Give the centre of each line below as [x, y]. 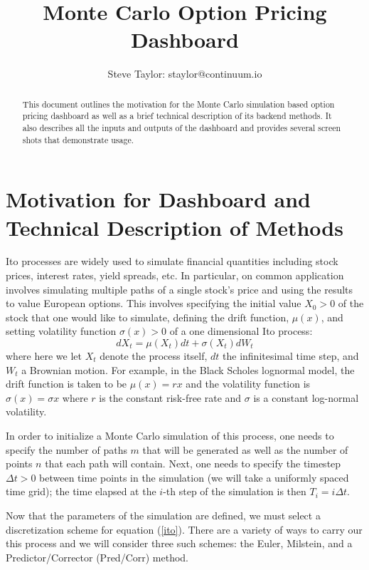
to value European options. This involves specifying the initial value [154, 303]
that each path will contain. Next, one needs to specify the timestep [193, 463]
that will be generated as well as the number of [245, 449]
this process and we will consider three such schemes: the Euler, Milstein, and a [179, 543]
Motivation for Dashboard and [158, 199]
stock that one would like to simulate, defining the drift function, [148, 317]
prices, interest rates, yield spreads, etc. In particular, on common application [175, 275]
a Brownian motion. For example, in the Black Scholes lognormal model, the [188, 369]
